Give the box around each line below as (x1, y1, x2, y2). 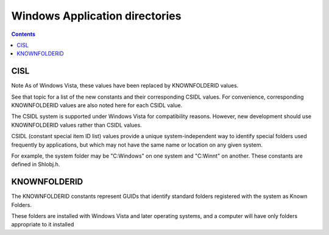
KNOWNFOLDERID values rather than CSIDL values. (11, 121, 143, 128)
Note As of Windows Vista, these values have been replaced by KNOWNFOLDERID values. (11, 82, 239, 89)
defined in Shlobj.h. (11, 161, 60, 168)
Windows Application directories (11, 9, 182, 23)
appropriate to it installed (11, 221, 74, 228)
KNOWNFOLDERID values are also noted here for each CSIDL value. (11, 102, 183, 109)
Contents (11, 30, 36, 38)
